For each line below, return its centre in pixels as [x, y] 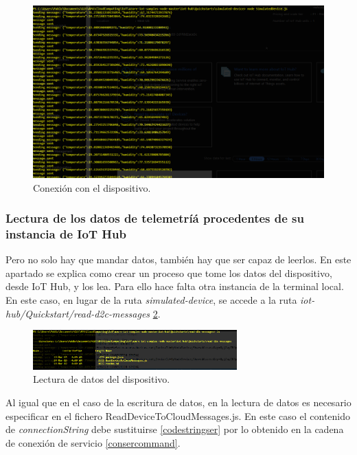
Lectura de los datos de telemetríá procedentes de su [155, 218]
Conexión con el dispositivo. [92, 187]
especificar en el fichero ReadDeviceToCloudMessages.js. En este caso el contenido [178, 415]
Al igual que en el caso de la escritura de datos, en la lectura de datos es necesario [178, 402]
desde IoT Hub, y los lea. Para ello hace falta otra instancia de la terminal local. [175, 286]
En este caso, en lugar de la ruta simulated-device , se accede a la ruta [151, 300]
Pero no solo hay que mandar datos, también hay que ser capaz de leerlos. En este [178, 259]
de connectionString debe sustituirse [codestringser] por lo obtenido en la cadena [175, 429]
